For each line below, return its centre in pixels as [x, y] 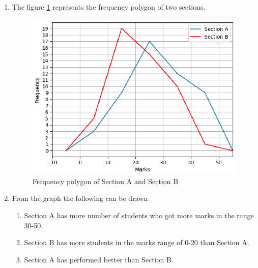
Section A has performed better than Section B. [99, 259]
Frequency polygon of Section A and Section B [105, 181]
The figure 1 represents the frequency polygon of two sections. [109, 7]
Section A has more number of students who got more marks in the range [139, 215]
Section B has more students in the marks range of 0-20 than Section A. [137, 242]
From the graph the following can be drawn [80, 198]
